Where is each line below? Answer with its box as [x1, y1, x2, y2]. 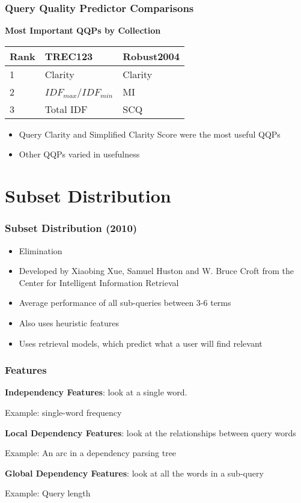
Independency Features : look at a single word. [5, 386, 187, 398]
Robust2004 [123, 49, 180, 63]
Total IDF [44, 102, 88, 116]
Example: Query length [5, 487, 91, 499]
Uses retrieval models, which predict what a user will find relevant [19, 337, 263, 349]
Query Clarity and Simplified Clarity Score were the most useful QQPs [19, 127, 281, 140]
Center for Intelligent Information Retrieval [19, 276, 179, 288]
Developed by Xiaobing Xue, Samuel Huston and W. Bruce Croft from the [19, 264, 294, 277]
